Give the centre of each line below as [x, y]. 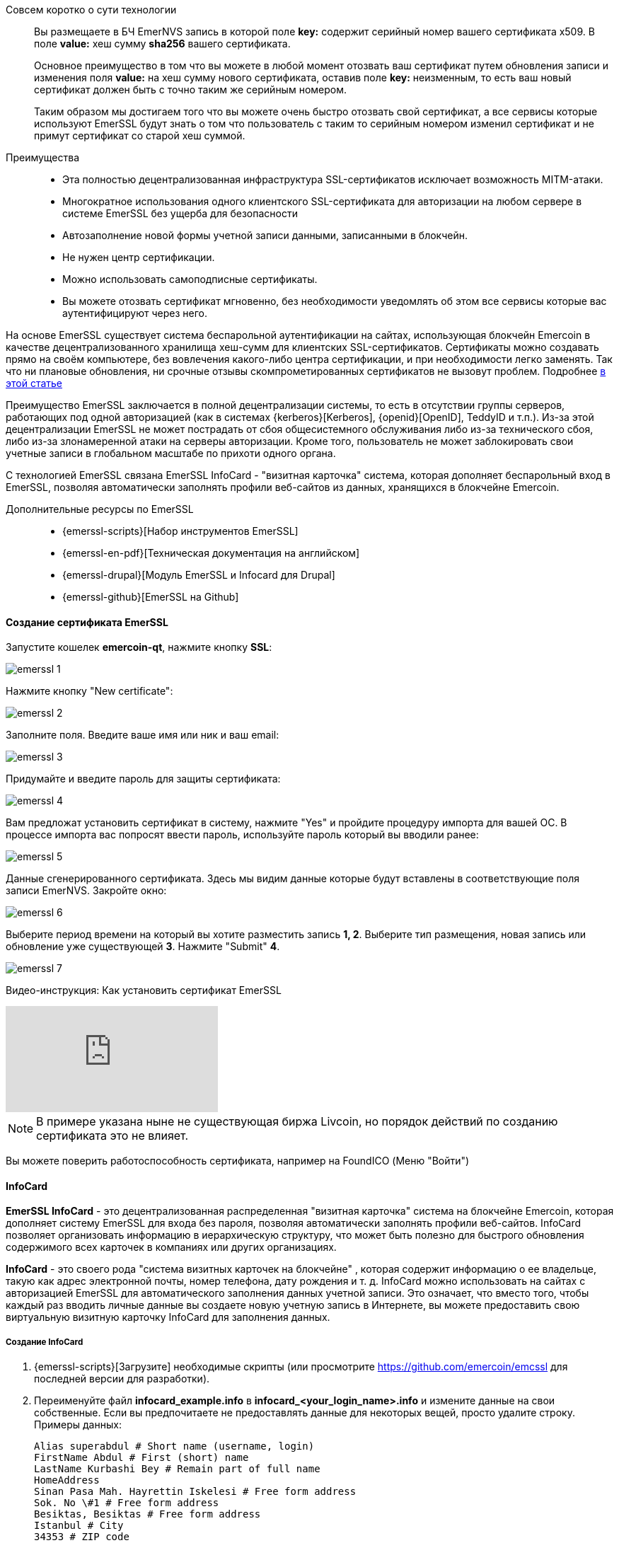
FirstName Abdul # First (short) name [141, 1458]
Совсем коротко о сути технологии [91, 10]
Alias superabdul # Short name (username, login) [174, 1446]
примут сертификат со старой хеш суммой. [140, 135]
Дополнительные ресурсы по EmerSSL [100, 509]
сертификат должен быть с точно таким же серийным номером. [191, 89]
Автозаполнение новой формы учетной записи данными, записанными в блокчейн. [265, 235]
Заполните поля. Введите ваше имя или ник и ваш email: [143, 735]
